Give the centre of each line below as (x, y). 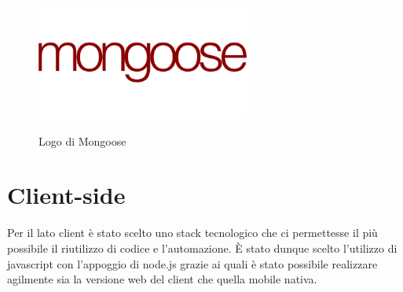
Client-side (66, 195)
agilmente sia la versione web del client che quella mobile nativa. (162, 279)
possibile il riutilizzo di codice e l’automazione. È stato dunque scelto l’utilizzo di (202, 248)
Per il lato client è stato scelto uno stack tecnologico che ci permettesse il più (192, 233)
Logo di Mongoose (82, 140)
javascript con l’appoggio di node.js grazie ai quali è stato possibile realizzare (192, 263)
